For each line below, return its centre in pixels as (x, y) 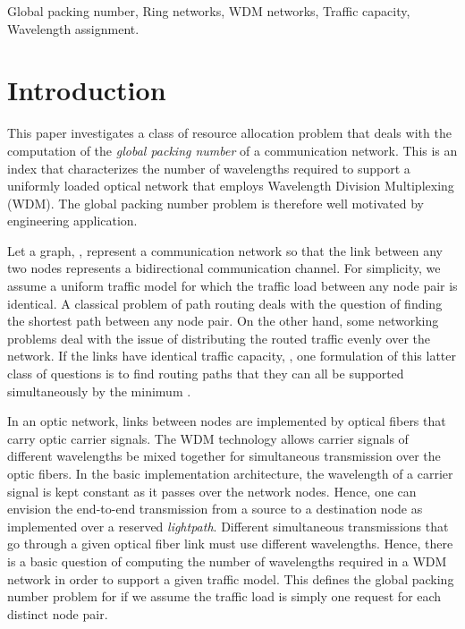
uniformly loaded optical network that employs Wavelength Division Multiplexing (231, 186)
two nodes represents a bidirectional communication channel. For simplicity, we (224, 268)
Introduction (87, 90)
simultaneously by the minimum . (99, 391)
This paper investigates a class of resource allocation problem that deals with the (229, 133)
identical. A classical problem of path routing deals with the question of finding (225, 303)
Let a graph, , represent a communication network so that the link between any (225, 250)
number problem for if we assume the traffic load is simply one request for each (224, 596)
